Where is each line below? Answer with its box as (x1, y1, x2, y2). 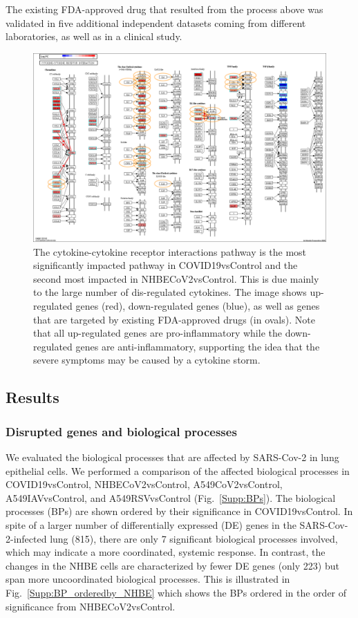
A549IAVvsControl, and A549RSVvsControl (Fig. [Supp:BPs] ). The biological (6, 490, 336, 505)
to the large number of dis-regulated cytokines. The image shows (33, 285, 307, 299)
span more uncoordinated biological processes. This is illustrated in (6, 572, 290, 586)
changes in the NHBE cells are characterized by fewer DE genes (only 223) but (6, 558, 339, 572)
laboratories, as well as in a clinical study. (6, 29, 182, 44)
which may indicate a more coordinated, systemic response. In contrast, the (6, 545, 326, 559)
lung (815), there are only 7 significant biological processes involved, (50, 531, 338, 545)
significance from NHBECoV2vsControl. (6, 599, 176, 613)
